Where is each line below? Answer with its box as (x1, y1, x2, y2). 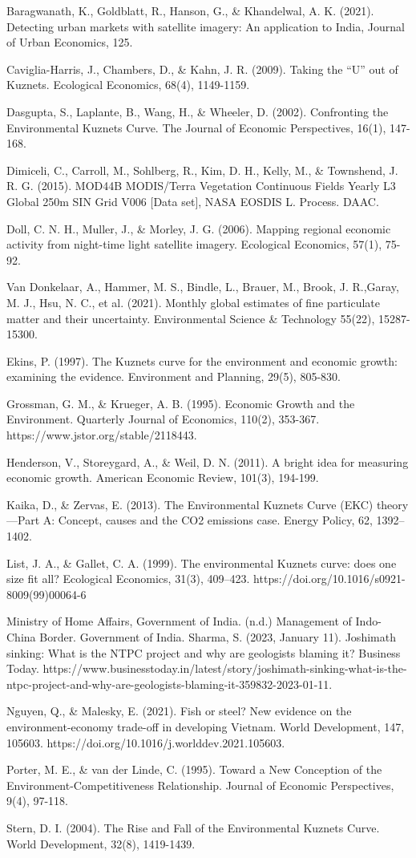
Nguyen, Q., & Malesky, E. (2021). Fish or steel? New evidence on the (6, 702, 352, 719)
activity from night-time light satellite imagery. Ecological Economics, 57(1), (6, 236, 382, 253)
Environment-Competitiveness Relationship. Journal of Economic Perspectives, (6, 776, 394, 793)
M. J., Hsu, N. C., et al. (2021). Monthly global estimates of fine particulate (6, 293, 380, 310)
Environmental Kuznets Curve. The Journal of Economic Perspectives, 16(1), (6, 119, 386, 136)
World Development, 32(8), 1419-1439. (6, 835, 196, 852)
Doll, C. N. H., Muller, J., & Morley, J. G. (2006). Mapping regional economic (6, 220, 391, 237)
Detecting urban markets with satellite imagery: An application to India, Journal (6, 18, 405, 34)
